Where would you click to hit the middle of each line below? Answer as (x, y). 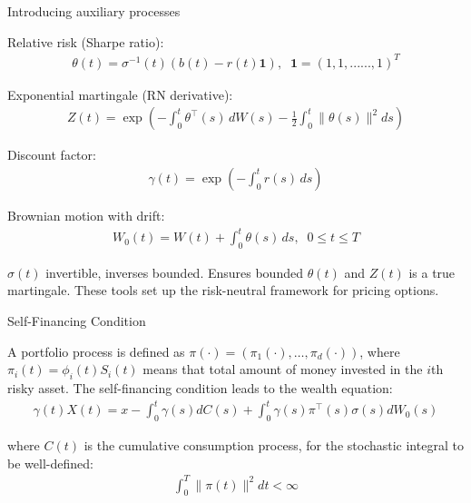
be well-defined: (50, 463)
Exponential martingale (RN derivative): (120, 94)
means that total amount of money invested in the (283, 369)
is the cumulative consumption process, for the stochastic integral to (274, 444)
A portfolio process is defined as (96, 351)
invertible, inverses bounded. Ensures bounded (174, 272)
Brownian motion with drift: (86, 215)
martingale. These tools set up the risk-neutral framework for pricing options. (223, 290)
